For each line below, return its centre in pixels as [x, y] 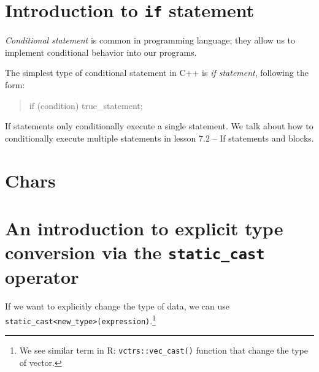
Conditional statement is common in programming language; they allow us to [150, 40]
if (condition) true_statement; [86, 105]
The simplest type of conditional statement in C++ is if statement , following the [157, 73]
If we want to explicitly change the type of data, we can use [117, 306]
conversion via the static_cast [135, 252]
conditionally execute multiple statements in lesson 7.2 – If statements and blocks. [159, 138]
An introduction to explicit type [144, 228]
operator [42, 277]
